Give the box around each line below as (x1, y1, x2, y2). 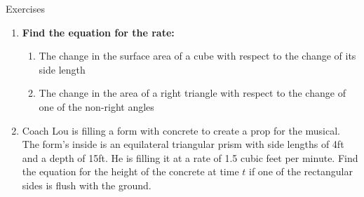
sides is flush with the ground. (22, 177, 151, 192)
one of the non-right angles (39, 99, 154, 114)
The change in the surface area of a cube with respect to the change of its (39, 48, 356, 63)
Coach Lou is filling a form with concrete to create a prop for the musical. (22, 123, 340, 137)
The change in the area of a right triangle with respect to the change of (39, 86, 346, 100)
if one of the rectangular (249, 164, 353, 179)
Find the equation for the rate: (22, 25, 175, 39)
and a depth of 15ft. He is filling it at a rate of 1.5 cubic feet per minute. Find (22, 150, 358, 165)
